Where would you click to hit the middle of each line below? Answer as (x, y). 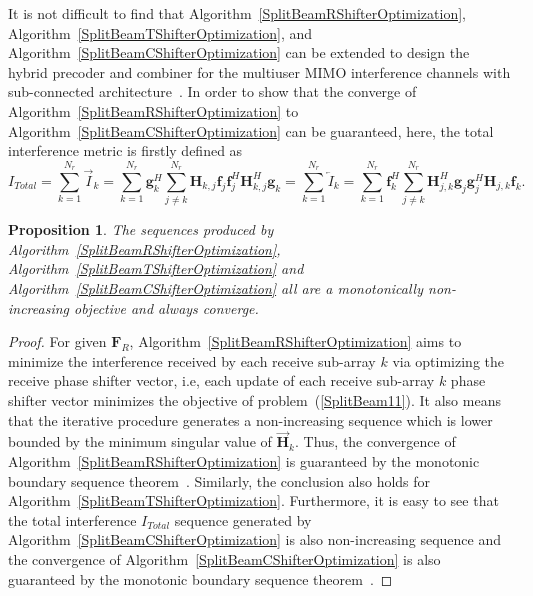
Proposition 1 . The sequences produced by (141, 229)
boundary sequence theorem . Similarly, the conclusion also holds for (219, 480)
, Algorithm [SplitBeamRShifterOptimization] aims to (295, 341)
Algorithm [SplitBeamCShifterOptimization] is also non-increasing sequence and (255, 539)
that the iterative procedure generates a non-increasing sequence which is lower (250, 419)
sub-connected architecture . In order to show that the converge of (212, 91)
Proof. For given (57, 341)
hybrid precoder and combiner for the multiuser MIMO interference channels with (259, 71)
